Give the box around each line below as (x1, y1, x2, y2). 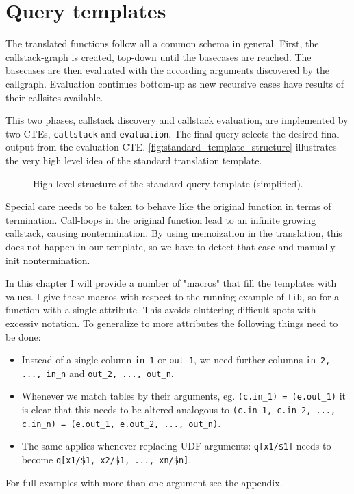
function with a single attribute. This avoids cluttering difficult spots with (5, 302, 316, 317)
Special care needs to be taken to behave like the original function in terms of (5, 199, 331, 213)
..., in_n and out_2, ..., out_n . (21, 365, 174, 380)
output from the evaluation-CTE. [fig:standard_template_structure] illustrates (5, 140, 337, 154)
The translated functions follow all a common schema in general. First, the (5, 36, 319, 51)
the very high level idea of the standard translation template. (5, 153, 262, 167)
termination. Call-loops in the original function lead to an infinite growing (5, 212, 316, 226)
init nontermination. (5, 252, 90, 267)
